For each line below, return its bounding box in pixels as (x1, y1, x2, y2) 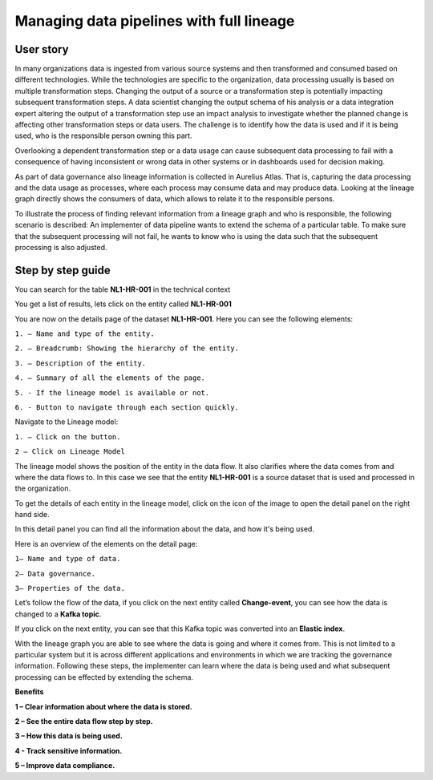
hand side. (14, 510, 50, 519)
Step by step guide (14, 263, 111, 277)
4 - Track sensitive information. (14, 746, 123, 755)
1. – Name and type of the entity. (14, 329, 156, 338)
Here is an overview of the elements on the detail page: (14, 539, 198, 548)
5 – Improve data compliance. (14, 761, 115, 770)
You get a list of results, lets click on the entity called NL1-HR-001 (14, 299, 233, 309)
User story (14, 42, 69, 56)
